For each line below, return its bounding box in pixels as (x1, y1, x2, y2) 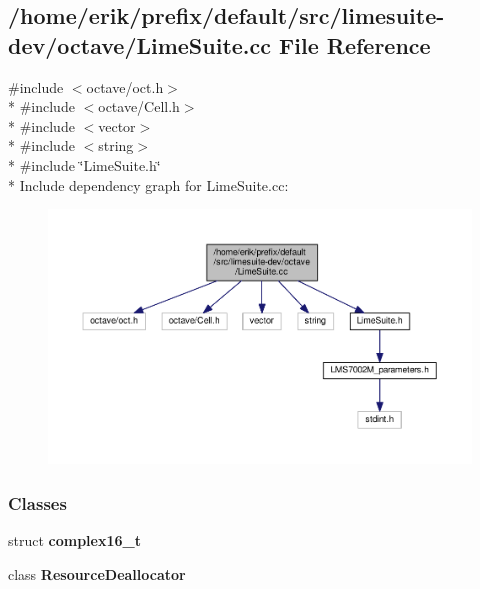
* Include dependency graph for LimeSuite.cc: (8, 174, 289, 195)
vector (98, 115, 136, 136)
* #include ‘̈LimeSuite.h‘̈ (8, 154, 161, 175)
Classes (8, 490, 67, 515)
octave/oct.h (86, 76, 164, 97)
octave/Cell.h (98, 96, 180, 117)
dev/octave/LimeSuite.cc (8, 29, 272, 60)
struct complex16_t (8, 530, 141, 551)
